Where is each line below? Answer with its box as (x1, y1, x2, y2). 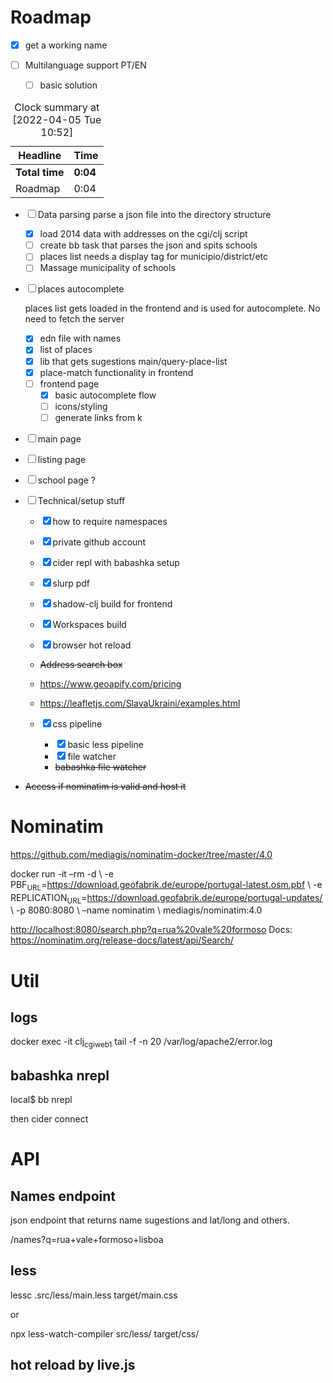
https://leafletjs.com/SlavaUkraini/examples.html (39, 697, 241, 709)
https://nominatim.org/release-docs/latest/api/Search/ (10, 934, 234, 946)
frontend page (39, 377, 100, 390)
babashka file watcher (54, 761, 147, 773)
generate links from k (54, 411, 143, 423)
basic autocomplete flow (54, 389, 157, 401)
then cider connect (10, 1113, 89, 1125)
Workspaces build (52, 618, 127, 630)
